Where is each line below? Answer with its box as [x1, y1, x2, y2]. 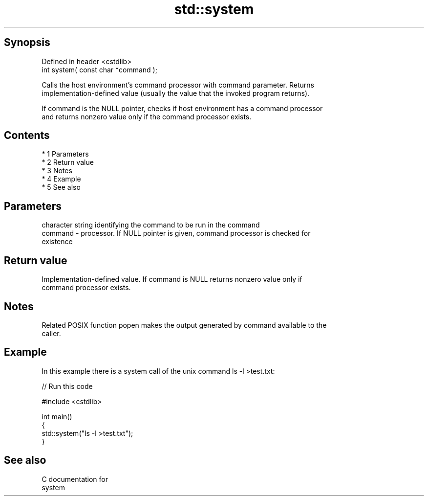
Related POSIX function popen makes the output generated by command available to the [42, 320, 327, 329]
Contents [4, 129, 50, 142]
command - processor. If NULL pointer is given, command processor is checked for [42, 229, 311, 238]
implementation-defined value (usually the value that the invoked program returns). [42, 89, 310, 97]
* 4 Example [42, 175, 81, 183]
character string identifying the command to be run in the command [42, 221, 260, 229]
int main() [42, 412, 72, 421]
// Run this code [42, 382, 93, 390]
